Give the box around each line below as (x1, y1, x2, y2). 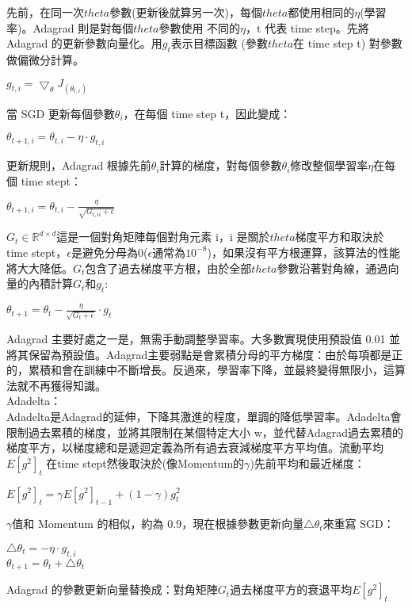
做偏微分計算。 (6, 51, 84, 67)
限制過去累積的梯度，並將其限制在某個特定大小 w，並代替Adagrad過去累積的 (6, 423, 403, 440)
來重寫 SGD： (322, 515, 395, 532)
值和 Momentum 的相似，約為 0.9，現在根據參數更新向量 (12, 515, 304, 532)
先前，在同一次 (6, 4, 84, 20)
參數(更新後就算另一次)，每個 (109, 4, 263, 20)
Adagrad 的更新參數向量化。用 (6, 35, 162, 52)
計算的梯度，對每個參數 (159, 157, 282, 174)
